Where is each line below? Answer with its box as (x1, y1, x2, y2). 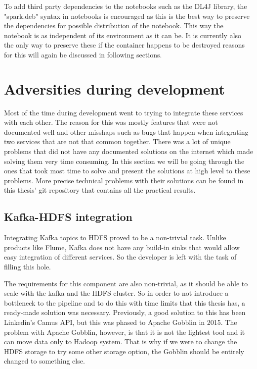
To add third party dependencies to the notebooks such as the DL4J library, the (4, 1, 247, 11)
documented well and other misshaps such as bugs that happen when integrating (4, 126, 249, 137)
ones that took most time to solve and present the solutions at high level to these (4, 165, 250, 176)
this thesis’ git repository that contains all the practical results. (4, 185, 196, 195)
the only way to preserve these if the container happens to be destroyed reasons (4, 40, 245, 50)
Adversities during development (4, 78, 225, 99)
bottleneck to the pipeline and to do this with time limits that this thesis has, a (4, 297, 246, 308)
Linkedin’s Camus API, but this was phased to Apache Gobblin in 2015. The (4, 316, 237, 327)
